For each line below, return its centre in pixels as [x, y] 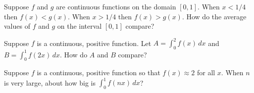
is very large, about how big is [50, 82]
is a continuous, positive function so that [99, 72]
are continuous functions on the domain [116, 6]
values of [17, 26]
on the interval [79, 26]
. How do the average [214, 16]
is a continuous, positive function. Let [94, 43]
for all [206, 72]
